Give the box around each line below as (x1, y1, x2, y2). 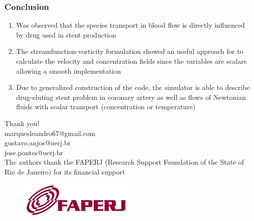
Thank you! (4, 118, 40, 128)
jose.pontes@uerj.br (4, 147, 63, 157)
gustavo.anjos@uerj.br (4, 137, 71, 148)
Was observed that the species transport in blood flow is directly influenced (16, 20, 245, 30)
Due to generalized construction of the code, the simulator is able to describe (16, 82, 250, 92)
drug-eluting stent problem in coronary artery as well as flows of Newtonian (16, 91, 246, 102)
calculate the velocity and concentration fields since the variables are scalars (16, 56, 247, 66)
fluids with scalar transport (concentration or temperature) (16, 101, 196, 112)
